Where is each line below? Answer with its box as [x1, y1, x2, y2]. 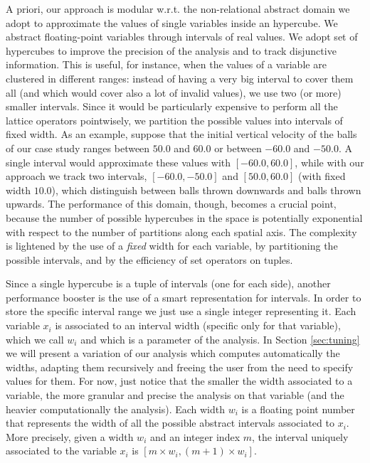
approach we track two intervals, [6, 169, 147, 183]
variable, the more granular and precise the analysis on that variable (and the [6, 388, 344, 403]
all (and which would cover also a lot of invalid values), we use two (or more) [6, 85, 342, 100]
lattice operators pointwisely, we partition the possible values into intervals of [6, 112, 343, 127]
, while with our [295, 154, 364, 169]
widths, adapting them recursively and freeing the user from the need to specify [6, 359, 354, 374]
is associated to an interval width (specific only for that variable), [55, 318, 341, 333]
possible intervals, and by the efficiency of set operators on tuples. [6, 252, 293, 267]
